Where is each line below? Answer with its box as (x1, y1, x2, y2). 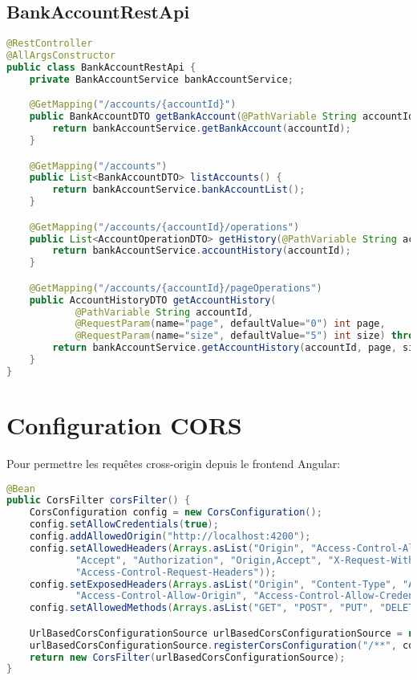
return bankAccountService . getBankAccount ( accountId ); (52, 123, 351, 135)
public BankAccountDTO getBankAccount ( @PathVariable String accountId (29, 111, 415, 123)
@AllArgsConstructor (6, 50, 116, 62)
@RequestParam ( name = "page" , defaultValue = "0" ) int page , (75, 318, 386, 330)
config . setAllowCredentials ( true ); (29, 519, 219, 531)
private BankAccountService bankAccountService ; (29, 73, 294, 85)
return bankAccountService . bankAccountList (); (52, 184, 306, 196)
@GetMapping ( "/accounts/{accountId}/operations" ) (29, 221, 300, 233)
